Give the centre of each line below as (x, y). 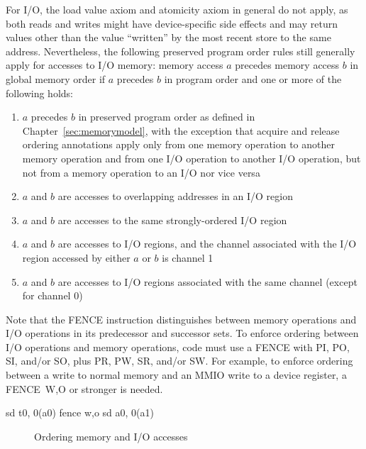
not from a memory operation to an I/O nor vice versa (141, 172)
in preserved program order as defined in (167, 117)
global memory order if (56, 78)
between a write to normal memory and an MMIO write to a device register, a (176, 375)
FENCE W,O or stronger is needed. (84, 388)
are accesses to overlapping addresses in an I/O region (175, 196)
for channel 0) (52, 295)
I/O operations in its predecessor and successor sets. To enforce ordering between (182, 333)
